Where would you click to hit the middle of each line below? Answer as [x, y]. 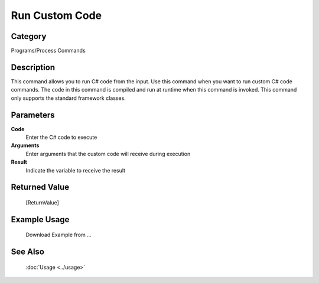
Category [29, 36]
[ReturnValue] [42, 203]
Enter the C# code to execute [61, 137]
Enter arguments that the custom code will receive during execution [108, 154]
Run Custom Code [56, 15]
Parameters [33, 115]
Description [33, 67]
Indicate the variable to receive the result [76, 170]
